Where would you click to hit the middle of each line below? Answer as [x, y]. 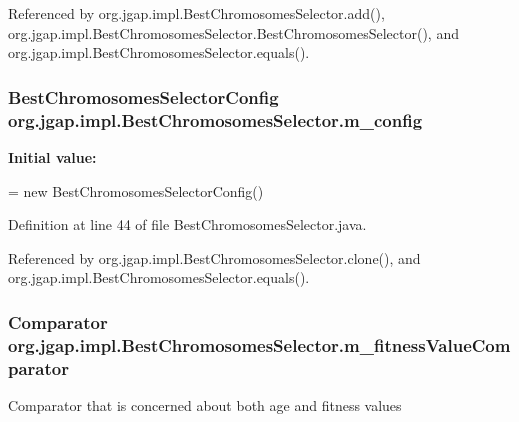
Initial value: [52, 156]
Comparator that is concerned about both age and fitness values [205, 404]
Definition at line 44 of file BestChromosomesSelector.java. [187, 224]
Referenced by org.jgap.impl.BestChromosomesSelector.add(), [196, 13]
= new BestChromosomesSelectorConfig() [136, 190]
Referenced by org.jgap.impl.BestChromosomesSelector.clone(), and [214, 257]
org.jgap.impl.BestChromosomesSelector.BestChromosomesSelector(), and [233, 32]
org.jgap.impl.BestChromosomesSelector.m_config [215, 119]
